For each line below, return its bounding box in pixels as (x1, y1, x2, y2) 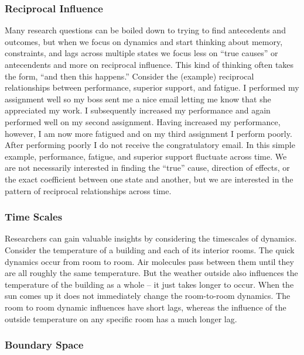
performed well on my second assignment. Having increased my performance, (5, 115, 281, 127)
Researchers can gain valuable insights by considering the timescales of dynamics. (5, 232, 297, 244)
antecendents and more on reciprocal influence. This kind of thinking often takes (5, 58, 294, 70)
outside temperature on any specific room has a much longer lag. (5, 312, 237, 325)
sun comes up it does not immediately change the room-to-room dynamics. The (5, 289, 291, 302)
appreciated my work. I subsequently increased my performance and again (5, 104, 271, 116)
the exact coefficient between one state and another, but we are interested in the (5, 173, 293, 185)
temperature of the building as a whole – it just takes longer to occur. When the (5, 278, 294, 290)
